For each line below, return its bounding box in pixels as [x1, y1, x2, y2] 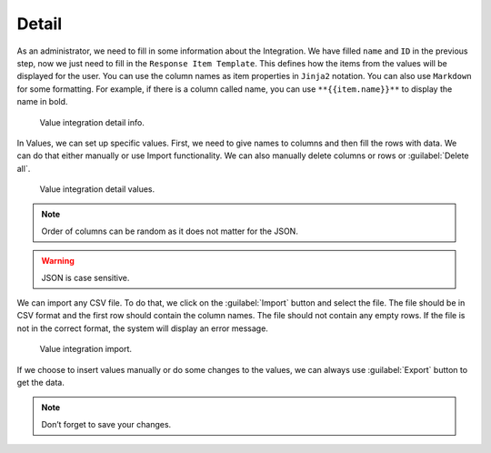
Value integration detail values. [39, 184, 155, 195]
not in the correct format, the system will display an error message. [16, 323, 268, 334]
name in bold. [16, 96, 68, 107]
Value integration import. [39, 344, 132, 355]
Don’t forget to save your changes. [41, 418, 172, 429]
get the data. [16, 377, 65, 388]
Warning [41, 256, 75, 267]
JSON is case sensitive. [41, 272, 130, 283]
